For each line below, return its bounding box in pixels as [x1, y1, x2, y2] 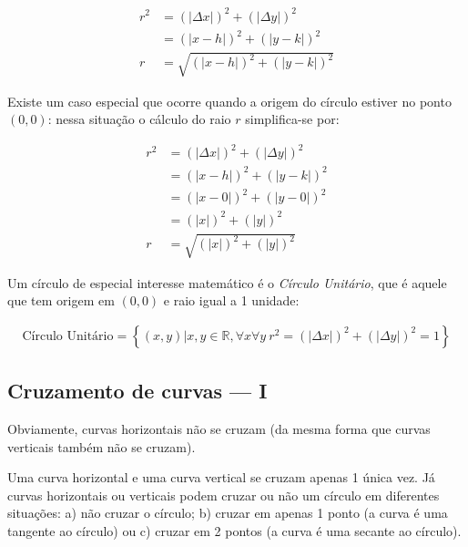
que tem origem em [7, 291, 115, 310]
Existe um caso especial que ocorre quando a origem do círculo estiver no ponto [7, 91, 452, 110]
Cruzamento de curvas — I [7, 377, 268, 405]
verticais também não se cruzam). [7, 437, 196, 456]
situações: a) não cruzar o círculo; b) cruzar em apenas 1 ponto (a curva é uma [7, 503, 448, 522]
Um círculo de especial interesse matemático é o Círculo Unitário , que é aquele [7, 273, 447, 292]
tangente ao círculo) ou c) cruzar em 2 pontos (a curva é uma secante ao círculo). [7, 521, 462, 540]
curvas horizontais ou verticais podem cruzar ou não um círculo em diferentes [7, 485, 440, 504]
